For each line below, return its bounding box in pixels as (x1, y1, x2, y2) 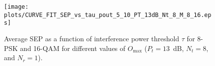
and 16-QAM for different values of (20, 43, 126, 53)
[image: (4, 3, 29, 10)
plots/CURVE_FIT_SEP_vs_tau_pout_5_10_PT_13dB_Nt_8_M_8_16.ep (4, 11, 212, 18)
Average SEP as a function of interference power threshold (4, 33, 179, 43)
